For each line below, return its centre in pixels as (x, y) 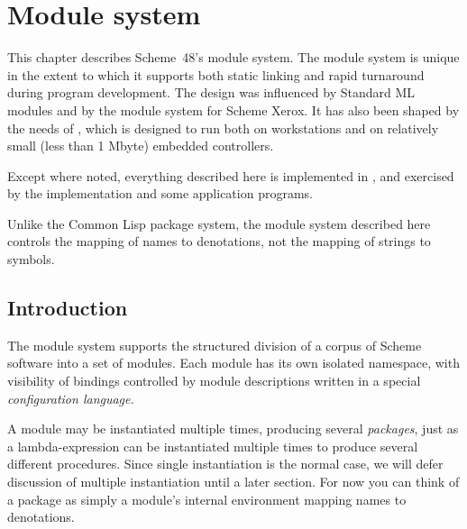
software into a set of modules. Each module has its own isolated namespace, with (233, 363)
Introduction (68, 308)
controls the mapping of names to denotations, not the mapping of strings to (219, 241)
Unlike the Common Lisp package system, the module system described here (219, 223)
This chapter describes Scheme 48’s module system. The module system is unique (233, 57)
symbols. (31, 259)
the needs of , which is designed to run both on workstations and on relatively (223, 128)
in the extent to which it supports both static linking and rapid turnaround (216, 74)
